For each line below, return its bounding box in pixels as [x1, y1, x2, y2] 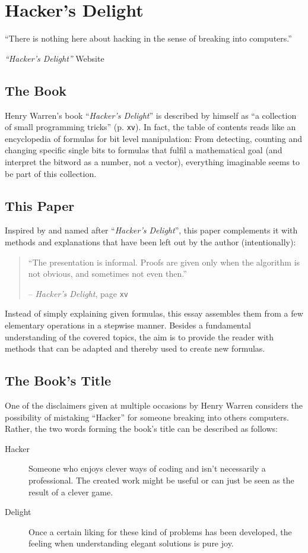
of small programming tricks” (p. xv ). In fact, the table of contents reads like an [5, 121, 296, 133]
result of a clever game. [28, 485, 113, 498]
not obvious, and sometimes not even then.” [28, 267, 187, 280]
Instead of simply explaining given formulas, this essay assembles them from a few [5, 307, 303, 320]
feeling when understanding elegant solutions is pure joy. [28, 537, 234, 549]
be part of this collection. [5, 167, 97, 179]
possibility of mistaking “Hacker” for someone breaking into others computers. [5, 410, 289, 423]
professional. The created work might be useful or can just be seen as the [28, 473, 294, 486]
